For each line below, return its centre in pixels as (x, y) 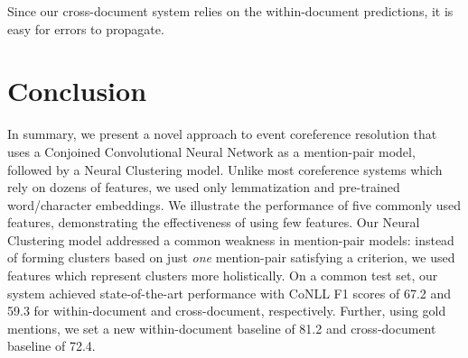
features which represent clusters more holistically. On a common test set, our (223, 275)
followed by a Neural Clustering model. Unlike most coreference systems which (225, 169)
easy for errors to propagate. (86, 28)
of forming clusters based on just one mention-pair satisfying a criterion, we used (231, 257)
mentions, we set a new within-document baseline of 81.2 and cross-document (222, 328)
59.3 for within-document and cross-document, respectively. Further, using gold (227, 311)
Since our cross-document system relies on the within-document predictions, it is (230, 11)
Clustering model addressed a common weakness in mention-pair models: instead (231, 239)
